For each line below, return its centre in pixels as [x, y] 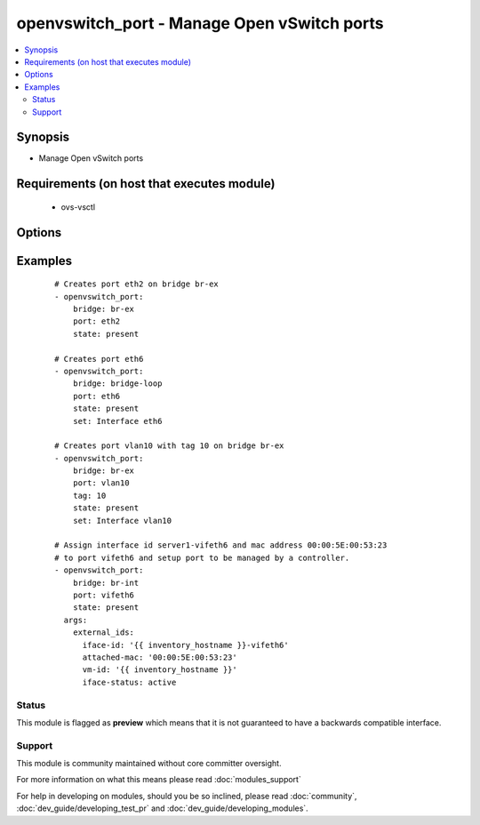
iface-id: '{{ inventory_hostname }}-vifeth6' [185, 645]
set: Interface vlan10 [122, 521]
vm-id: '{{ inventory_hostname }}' [160, 670]
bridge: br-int [106, 583]
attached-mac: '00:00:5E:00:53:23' [160, 657]
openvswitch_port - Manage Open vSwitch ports [200, 23]
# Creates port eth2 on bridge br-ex [137, 284]
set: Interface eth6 [117, 421]
